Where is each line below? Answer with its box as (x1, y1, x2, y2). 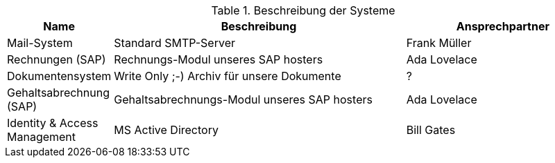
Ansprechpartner (456, 19, 549, 33)
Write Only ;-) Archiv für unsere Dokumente (114, 69, 341, 83)
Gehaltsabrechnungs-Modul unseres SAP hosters (114, 93, 373, 106)
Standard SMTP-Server (114, 36, 235, 50)
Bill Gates (406, 123, 456, 137)
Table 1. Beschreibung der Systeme (211, 3, 395, 17)
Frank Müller (406, 36, 472, 50)
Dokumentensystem (7, 69, 112, 83)
